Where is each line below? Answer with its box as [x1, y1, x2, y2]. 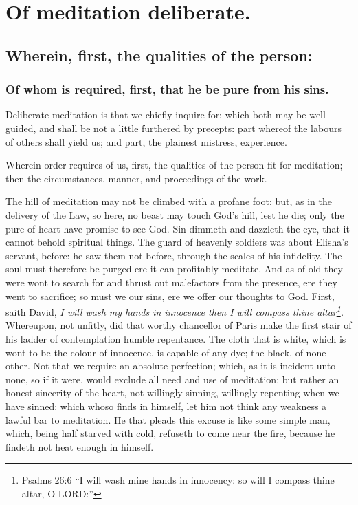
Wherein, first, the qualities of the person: [5, 44, 313, 65]
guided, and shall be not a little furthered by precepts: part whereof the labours [5, 120, 342, 135]
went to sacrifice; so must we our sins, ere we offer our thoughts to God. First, [5, 288, 335, 303]
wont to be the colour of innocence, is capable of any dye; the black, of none [5, 345, 326, 359]
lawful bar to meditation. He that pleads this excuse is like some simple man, [5, 412, 331, 427]
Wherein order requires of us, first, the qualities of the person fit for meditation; [5, 158, 343, 172]
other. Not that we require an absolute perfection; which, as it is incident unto [5, 358, 336, 373]
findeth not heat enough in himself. [5, 439, 154, 453]
